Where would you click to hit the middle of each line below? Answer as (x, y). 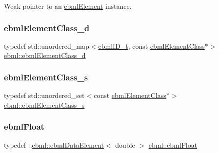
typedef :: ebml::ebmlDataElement (54, 144)
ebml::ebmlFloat (173, 144)
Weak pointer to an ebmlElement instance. (68, 6)
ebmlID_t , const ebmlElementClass (151, 46)
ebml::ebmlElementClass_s (44, 105)
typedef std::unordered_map (47, 46)
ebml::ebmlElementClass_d (45, 55)
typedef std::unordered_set (44, 95)
